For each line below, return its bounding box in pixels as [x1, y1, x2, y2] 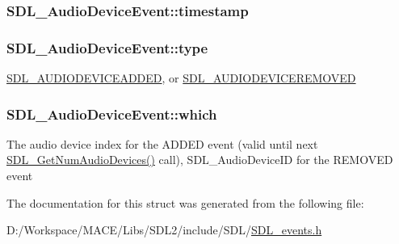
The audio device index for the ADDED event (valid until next [6, 135, 318, 152]
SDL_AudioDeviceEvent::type [6, 37, 208, 57]
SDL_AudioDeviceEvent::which [6, 103, 217, 124]
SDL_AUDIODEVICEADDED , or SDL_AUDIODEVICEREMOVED [6, 69, 356, 86]
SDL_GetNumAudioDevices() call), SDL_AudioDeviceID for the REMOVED [6, 151, 393, 168]
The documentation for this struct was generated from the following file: [6, 194, 364, 211]
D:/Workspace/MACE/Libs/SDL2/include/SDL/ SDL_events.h [6, 221, 322, 238]
